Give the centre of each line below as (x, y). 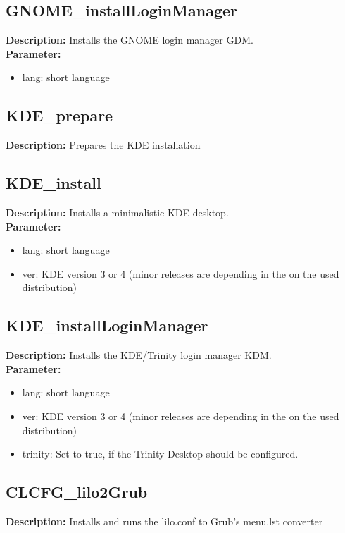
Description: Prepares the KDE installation (103, 145)
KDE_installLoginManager (107, 325)
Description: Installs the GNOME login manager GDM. (130, 40)
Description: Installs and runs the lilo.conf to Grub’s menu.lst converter (164, 521)
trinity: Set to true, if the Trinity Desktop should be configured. (160, 454)
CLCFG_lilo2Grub (77, 492)
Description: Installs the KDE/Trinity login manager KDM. (139, 355)
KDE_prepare (59, 115)
